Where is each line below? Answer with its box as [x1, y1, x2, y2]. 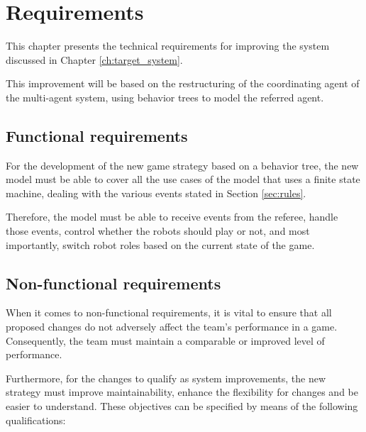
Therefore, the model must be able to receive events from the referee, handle [6, 209, 338, 224]
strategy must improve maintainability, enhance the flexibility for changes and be [6, 384, 358, 399]
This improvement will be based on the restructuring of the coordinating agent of [6, 76, 360, 91]
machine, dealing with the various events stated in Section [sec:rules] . [6, 185, 306, 200]
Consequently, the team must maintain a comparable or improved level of [6, 333, 325, 348]
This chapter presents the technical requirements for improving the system [6, 38, 330, 53]
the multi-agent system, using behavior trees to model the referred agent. [6, 89, 324, 104]
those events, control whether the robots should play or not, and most [6, 223, 310, 238]
